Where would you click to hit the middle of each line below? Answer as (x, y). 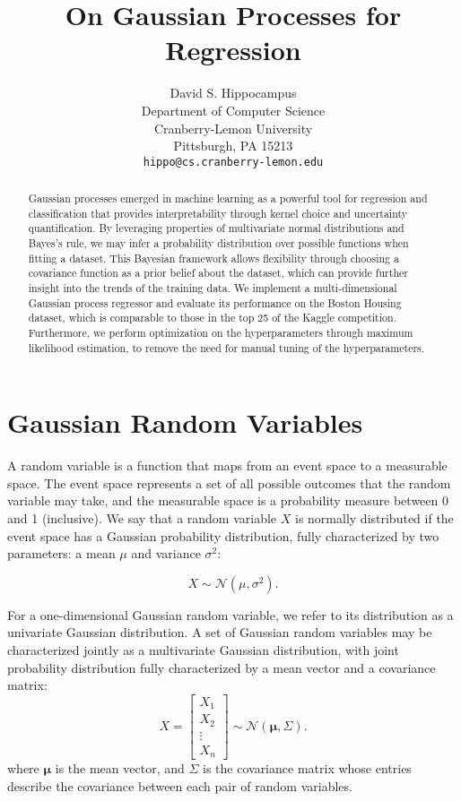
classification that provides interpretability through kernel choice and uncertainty (218, 213)
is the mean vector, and (120, 768)
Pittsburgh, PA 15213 (233, 146)
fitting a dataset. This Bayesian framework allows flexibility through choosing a (213, 258)
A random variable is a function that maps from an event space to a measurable (227, 465)
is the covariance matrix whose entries (307, 768)
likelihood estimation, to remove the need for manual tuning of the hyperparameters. (226, 347)
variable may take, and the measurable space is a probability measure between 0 (228, 500)
